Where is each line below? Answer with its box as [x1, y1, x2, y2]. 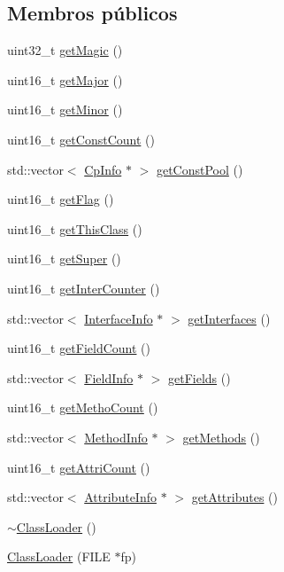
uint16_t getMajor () [7, 70, 123, 89]
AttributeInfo [84, 488, 157, 506]
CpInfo [84, 160, 122, 178]
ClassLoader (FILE [7, 547, 111, 566]
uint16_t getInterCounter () [7, 278, 160, 297]
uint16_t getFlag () [7, 190, 114, 208]
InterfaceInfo [84, 309, 153, 327]
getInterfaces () [188, 309, 271, 327]
